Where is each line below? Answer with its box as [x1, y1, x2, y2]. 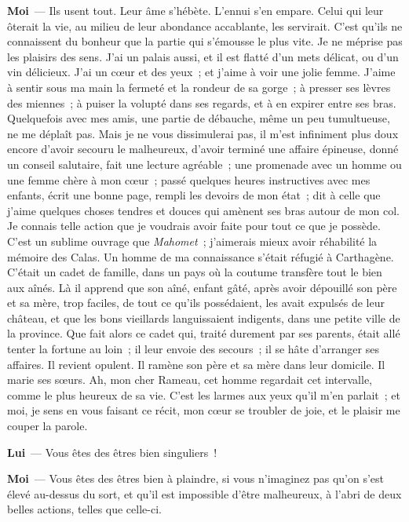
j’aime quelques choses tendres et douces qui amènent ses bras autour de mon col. [7, 202, 400, 218]
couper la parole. [7, 418, 88, 434]
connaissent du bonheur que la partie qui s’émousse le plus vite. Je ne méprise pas [7, 33, 403, 49]
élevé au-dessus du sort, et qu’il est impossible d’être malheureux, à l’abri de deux [7, 485, 402, 502]
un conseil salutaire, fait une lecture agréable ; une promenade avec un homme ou [7, 155, 402, 172]
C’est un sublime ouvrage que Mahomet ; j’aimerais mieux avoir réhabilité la [7, 232, 378, 249]
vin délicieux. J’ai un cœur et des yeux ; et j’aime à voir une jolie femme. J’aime [7, 64, 396, 80]
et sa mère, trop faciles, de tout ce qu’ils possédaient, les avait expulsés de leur [7, 294, 385, 311]
